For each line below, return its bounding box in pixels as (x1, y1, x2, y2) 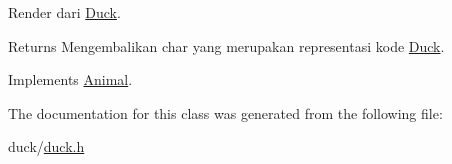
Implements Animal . (8, 69, 133, 90)
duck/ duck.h (8, 136, 85, 157)
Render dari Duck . (8, 2, 121, 22)
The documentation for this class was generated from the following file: (8, 102, 443, 123)
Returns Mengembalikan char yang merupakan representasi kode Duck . (8, 35, 445, 56)
